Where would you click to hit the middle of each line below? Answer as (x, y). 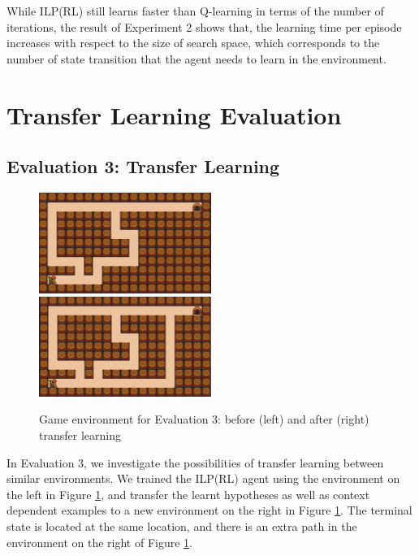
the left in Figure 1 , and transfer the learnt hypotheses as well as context (188, 494)
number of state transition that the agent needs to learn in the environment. (197, 58)
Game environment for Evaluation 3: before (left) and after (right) (204, 419)
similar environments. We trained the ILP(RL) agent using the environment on (203, 478)
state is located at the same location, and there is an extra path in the (182, 526)
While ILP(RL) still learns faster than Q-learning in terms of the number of (195, 11)
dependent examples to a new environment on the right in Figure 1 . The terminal (209, 510)
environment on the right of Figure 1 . (100, 542)
